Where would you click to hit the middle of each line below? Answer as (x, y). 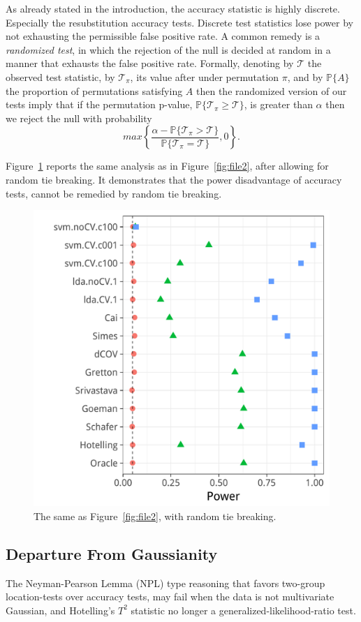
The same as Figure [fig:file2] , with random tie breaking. (155, 516)
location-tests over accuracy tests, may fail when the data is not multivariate (170, 597)
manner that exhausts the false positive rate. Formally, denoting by (150, 63)
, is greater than (278, 104)
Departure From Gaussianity (112, 553)
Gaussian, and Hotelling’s (60, 610)
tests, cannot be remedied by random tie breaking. (114, 193)
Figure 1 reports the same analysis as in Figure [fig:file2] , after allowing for (167, 166)
